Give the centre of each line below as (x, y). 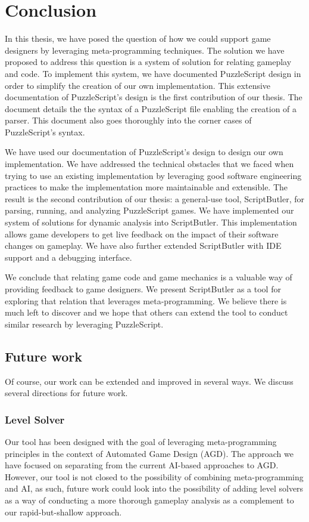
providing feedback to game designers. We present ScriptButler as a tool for (143, 289)
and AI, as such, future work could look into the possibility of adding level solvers (154, 488)
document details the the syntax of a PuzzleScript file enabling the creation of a (151, 108)
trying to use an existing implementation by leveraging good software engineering (153, 175)
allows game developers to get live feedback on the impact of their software (142, 234)
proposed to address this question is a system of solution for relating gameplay (148, 62)
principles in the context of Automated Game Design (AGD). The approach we (149, 453)
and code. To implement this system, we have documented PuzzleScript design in (153, 73)
